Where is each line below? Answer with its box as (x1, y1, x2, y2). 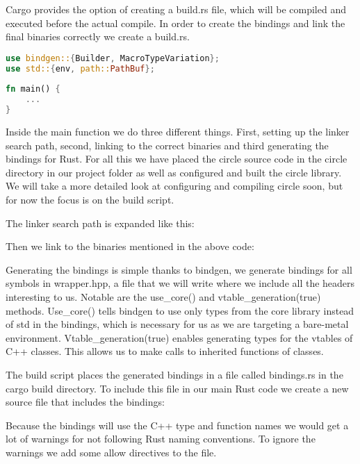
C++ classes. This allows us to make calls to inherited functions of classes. (6, 344, 324, 358)
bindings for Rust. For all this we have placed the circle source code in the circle (6, 151, 347, 166)
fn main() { (6, 84, 60, 94)
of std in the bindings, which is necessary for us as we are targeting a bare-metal (6, 317, 349, 331)
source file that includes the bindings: (6, 395, 165, 409)
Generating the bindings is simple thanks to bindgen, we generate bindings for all (6, 262, 352, 276)
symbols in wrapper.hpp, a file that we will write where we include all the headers (6, 276, 355, 290)
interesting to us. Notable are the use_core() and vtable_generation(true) (6, 289, 321, 304)
